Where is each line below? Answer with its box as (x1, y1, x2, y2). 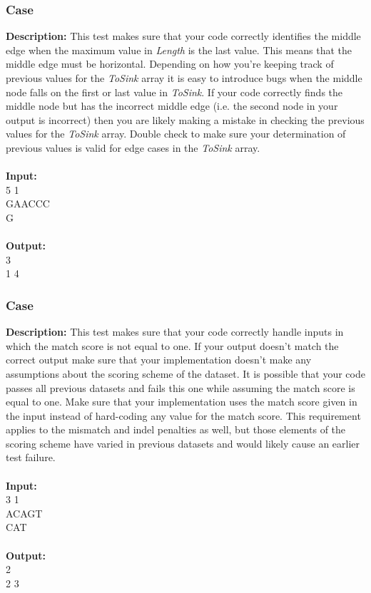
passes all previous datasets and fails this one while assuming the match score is (6, 380, 355, 395)
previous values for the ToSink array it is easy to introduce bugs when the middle (6, 71, 362, 85)
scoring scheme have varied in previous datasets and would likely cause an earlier (6, 435, 360, 450)
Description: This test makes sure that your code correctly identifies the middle (6, 29, 361, 43)
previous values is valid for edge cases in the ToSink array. (6, 140, 260, 155)
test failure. (6, 450, 56, 465)
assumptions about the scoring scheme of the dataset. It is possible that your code (6, 366, 365, 381)
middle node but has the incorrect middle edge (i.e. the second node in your (6, 98, 338, 113)
